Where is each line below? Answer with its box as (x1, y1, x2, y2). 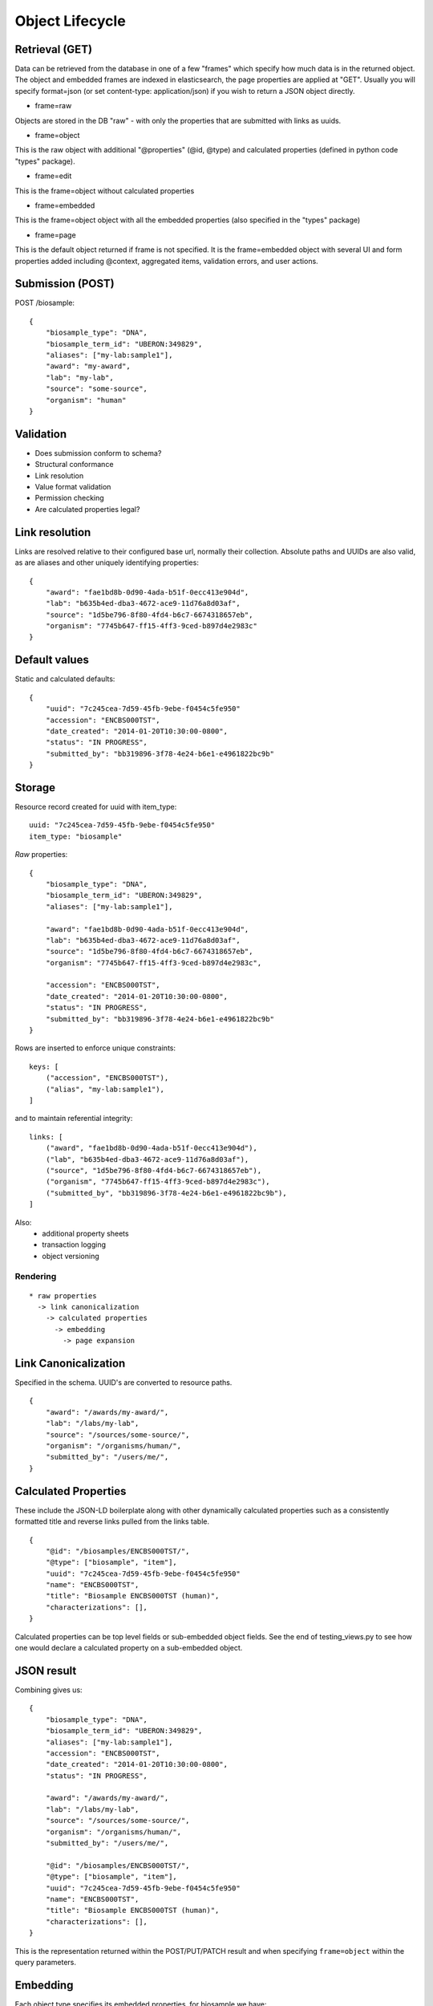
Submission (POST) (14, 277, 115, 290)
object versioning (42, 1251, 99, 1261)
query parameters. (14, 1957, 76, 1967)
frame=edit (34, 171, 72, 181)
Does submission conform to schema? (34, 448, 162, 457)
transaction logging (42, 1240, 107, 1249)
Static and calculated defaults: (14, 674, 115, 684)
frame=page (34, 229, 76, 240)
